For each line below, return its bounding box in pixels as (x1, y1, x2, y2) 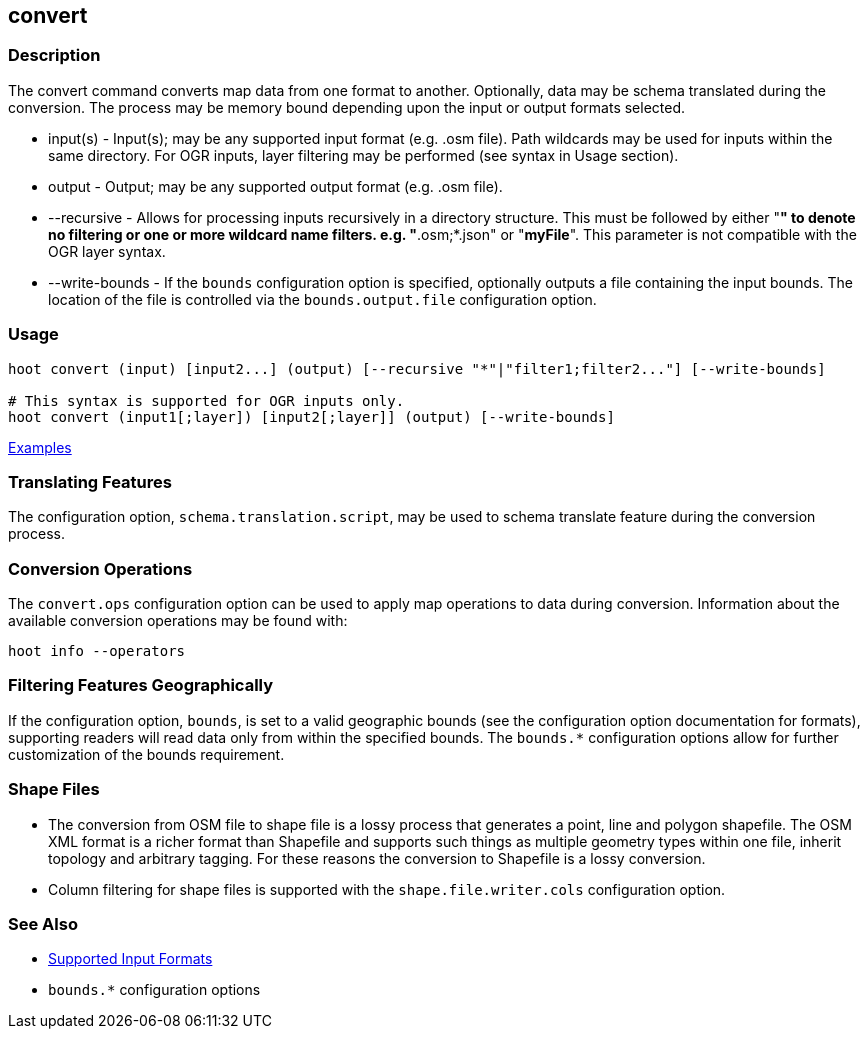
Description (8, 45, 101, 66)
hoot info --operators (8, 643, 186, 660)
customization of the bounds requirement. (8, 745, 285, 763)
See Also (8, 913, 78, 934)
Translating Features (8, 471, 172, 492)
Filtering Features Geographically (8, 675, 274, 696)
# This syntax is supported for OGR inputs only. (8, 392, 405, 409)
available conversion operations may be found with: (8, 612, 348, 630)
